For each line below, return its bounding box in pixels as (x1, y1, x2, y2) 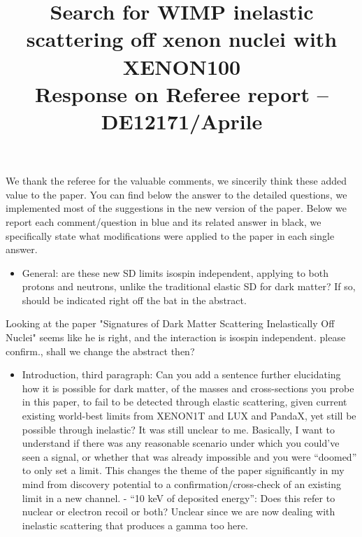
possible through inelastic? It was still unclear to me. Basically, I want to (22, 422, 335, 436)
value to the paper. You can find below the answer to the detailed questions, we (6, 187, 347, 201)
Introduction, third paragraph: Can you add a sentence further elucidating (22, 367, 341, 382)
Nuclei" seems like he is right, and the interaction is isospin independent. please (6, 330, 346, 345)
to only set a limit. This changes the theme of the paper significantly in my (22, 463, 345, 478)
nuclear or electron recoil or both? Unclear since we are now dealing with (22, 504, 335, 519)
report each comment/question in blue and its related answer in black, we (6, 214, 321, 229)
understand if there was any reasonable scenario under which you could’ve (22, 436, 340, 450)
